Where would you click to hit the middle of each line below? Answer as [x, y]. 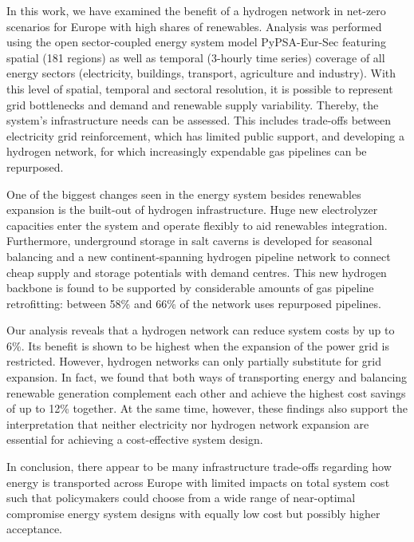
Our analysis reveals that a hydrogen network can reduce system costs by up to [201, 330]
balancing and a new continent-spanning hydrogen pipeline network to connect [199, 256]
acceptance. [34, 529]
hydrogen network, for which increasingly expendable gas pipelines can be [187, 151]
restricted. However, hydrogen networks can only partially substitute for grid [194, 361]
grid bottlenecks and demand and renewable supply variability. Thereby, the [193, 104]
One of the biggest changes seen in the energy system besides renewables [184, 194]
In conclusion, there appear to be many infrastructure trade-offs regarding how [199, 467]
